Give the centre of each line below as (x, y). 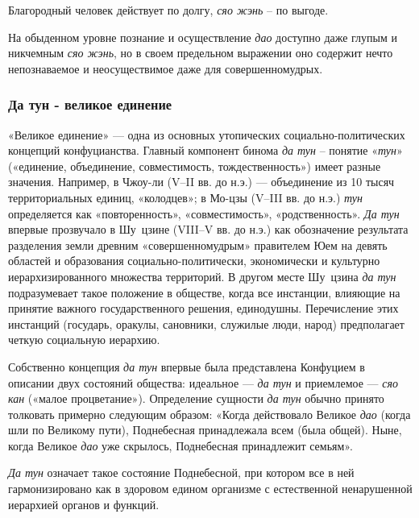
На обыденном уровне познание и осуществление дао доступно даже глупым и (203, 37)
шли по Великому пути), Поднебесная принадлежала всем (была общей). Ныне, (205, 430)
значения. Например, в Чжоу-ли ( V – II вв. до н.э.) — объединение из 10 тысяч (201, 182)
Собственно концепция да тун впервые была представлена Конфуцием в (187, 366)
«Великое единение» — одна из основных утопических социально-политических (207, 134)
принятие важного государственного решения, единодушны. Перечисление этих (203, 308)
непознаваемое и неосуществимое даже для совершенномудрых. (166, 68)
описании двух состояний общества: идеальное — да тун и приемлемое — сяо (203, 382)
